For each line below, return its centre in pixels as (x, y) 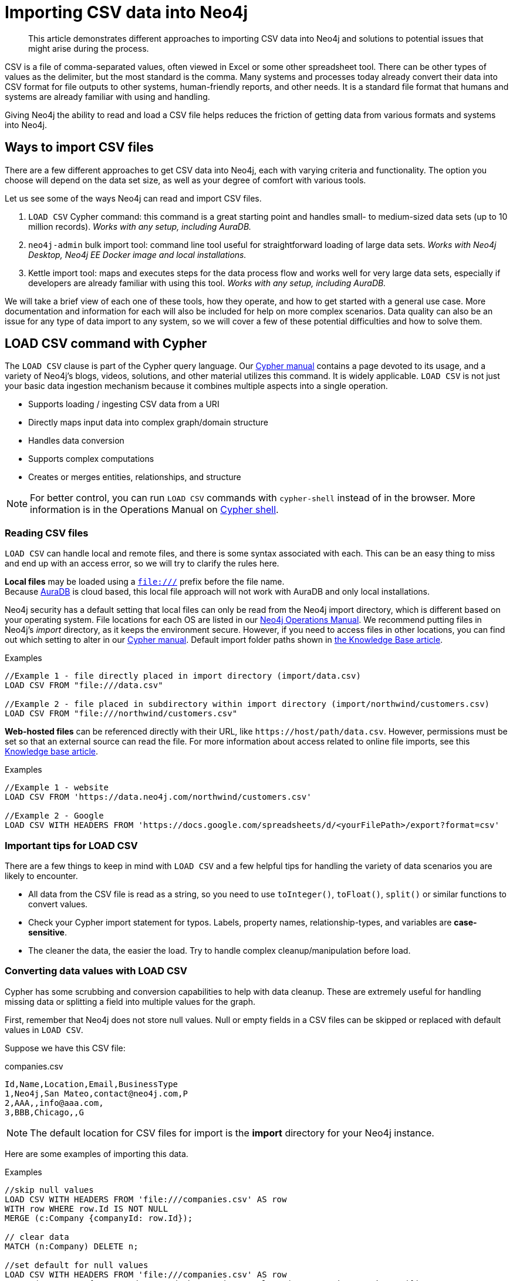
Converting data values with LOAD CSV (96, 971)
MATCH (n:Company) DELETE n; (72, 1246)
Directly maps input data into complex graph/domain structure (148, 422)
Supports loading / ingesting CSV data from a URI (124, 404)
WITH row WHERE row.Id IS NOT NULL (87, 1208)
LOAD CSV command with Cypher (106, 344)
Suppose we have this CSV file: (65, 1048)
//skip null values (49, 1190)
